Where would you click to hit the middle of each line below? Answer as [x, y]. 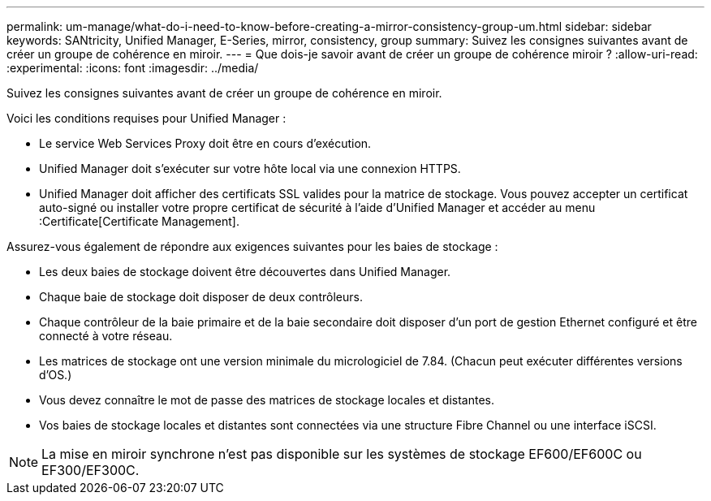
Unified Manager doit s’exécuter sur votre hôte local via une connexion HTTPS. [250, 168]
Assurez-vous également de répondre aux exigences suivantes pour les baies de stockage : [252, 246]
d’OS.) [56, 375]
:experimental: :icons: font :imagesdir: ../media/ [133, 68]
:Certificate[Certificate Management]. [139, 221]
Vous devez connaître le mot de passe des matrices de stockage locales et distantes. [267, 400]
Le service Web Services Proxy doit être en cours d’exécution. [205, 143]
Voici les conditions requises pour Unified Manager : [147, 118]
